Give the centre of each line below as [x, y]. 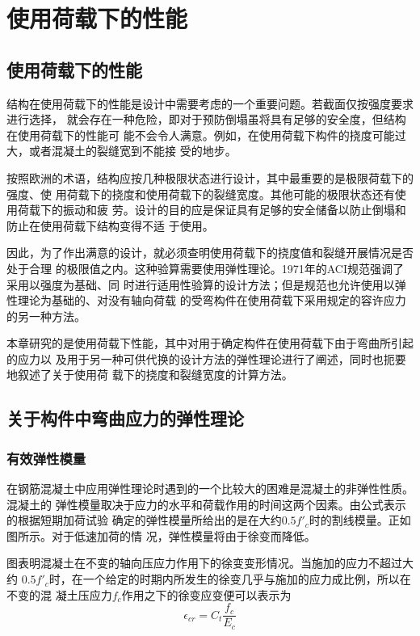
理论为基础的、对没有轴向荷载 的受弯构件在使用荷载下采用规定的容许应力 [212, 300]
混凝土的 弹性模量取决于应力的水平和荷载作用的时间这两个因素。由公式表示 [206, 504]
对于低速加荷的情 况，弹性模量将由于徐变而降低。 [183, 535]
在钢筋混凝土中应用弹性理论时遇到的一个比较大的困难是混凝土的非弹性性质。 [210, 489]
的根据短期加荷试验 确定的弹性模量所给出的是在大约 [144, 520]
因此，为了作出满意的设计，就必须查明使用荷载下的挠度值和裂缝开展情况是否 [210, 253]
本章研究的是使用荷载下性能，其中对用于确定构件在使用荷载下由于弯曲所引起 [210, 343]
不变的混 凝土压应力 [59, 594]
